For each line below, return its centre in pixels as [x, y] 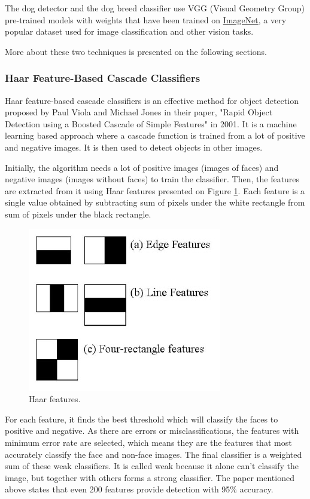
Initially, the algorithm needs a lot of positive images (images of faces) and [142, 167]
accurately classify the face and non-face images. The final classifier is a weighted [154, 454]
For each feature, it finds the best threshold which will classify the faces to [142, 419]
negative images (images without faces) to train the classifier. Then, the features [152, 179]
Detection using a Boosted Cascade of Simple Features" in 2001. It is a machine [151, 123]
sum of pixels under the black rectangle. [78, 214]
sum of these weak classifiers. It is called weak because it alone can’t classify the [152, 466]
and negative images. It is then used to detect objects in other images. [134, 147]
